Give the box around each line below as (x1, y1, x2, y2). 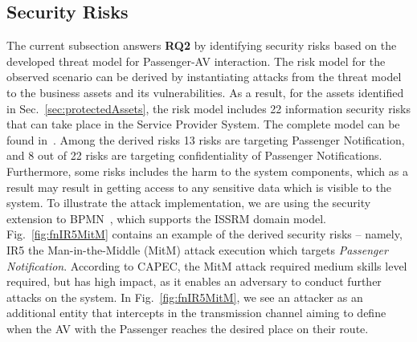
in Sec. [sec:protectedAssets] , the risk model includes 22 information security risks (6, 100, 411, 116)
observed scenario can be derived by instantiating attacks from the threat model (6, 68, 402, 85)
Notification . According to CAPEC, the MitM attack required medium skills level (6, 257, 407, 274)
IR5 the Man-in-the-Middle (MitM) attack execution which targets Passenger (6, 241, 388, 258)
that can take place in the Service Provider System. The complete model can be (6, 116, 400, 132)
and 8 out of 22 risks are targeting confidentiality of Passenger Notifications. (6, 147, 382, 164)
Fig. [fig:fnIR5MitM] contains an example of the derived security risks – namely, (6, 226, 403, 242)
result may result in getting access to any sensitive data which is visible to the (6, 178, 391, 195)
